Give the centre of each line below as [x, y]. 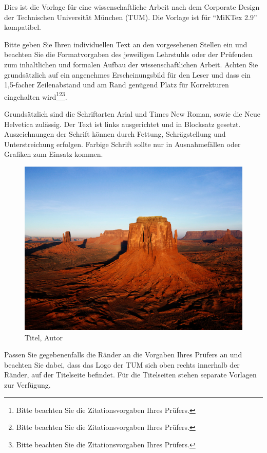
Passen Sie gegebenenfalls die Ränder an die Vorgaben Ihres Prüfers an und [123, 355]
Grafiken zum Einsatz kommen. [54, 154]
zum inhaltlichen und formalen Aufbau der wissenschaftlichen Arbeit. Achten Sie [131, 64]
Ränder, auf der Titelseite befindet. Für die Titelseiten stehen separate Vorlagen [130, 375]
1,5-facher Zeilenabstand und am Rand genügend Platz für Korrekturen [117, 85]
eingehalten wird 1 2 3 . [36, 96]
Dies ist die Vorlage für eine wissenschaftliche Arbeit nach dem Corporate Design [132, 7]
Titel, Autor [44, 337]
